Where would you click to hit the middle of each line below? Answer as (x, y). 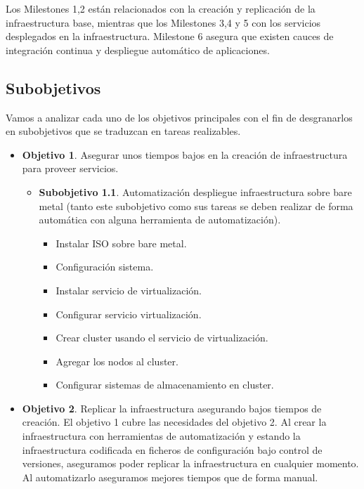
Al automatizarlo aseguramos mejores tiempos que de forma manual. (170, 477)
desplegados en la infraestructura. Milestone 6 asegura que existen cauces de (170, 36)
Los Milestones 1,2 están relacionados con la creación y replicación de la (161, 8)
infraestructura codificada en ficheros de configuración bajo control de (172, 449)
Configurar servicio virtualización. (129, 314)
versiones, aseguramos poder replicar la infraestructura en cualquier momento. (190, 463)
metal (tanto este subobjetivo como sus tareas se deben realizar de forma (196, 206)
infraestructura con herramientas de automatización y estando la (161, 436)
